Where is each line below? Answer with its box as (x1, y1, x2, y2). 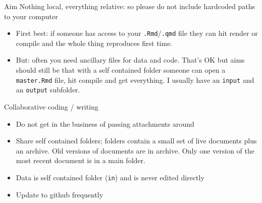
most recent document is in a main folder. (16, 155, 145, 166)
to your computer (4, 11, 58, 21)
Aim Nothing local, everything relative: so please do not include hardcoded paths (4, 1, 255, 11)
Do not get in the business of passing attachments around (16, 118, 194, 129)
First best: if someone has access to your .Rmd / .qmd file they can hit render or (16, 28, 258, 38)
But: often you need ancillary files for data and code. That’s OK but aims (16, 55, 245, 65)
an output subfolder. (16, 84, 80, 95)
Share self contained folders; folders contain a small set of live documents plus (16, 135, 257, 146)
